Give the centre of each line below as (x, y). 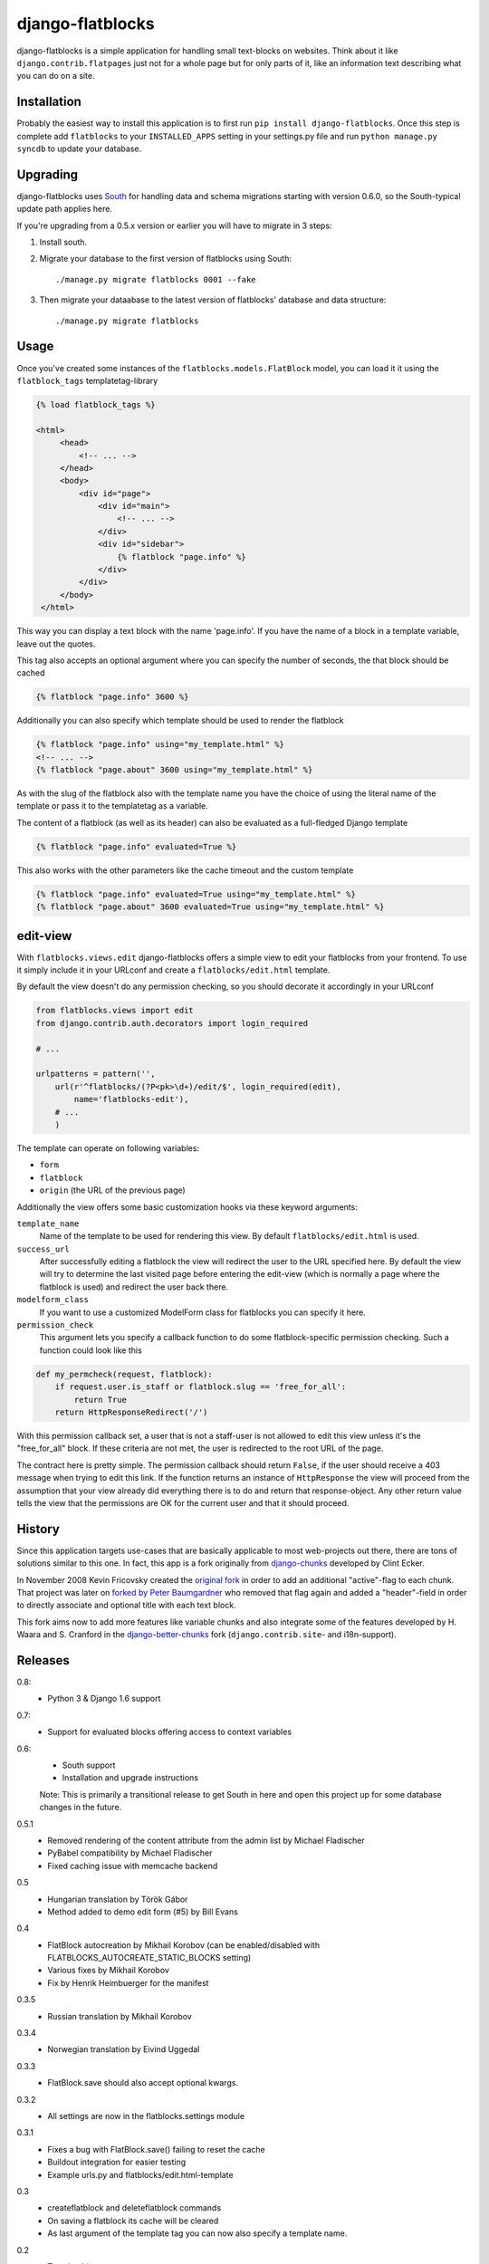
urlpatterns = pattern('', (96, 1074)
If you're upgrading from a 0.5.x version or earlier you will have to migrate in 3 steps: (174, 225)
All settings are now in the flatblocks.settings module (146, 2116)
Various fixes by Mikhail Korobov (108, 1971)
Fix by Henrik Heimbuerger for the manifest (128, 1982)
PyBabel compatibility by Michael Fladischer (130, 1853)
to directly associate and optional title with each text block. (126, 1605)
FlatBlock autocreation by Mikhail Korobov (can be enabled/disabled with (184, 1945)
